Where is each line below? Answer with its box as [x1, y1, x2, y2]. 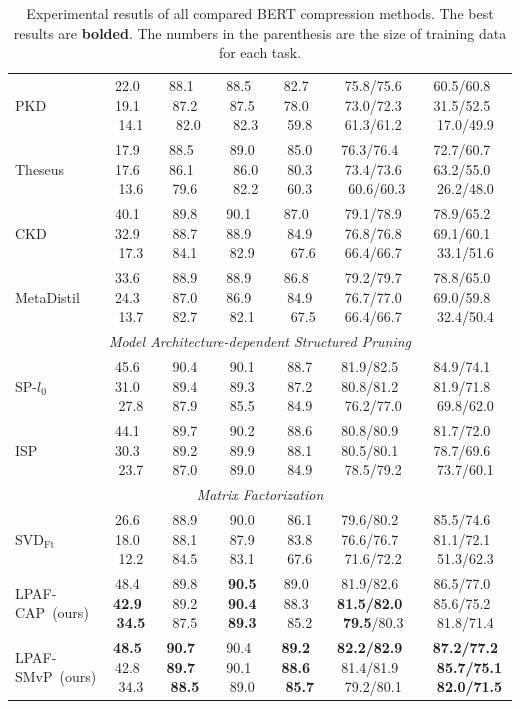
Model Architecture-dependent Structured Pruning [108, 331, 412, 352]
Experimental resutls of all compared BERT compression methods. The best [26, 3, 494, 23]
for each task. [218, 42, 302, 63]
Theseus [15, 158, 65, 179]
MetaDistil [15, 286, 80, 307]
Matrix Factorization [196, 484, 324, 505]
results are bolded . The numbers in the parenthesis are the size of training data [13, 22, 507, 43]
